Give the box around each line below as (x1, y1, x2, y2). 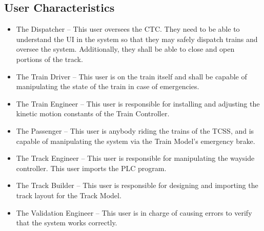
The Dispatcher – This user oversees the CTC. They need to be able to (16, 24, 240, 34)
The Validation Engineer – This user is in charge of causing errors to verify (16, 207, 252, 218)
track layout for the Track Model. (16, 190, 121, 200)
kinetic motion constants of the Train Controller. (16, 108, 170, 119)
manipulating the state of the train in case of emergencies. (16, 81, 199, 92)
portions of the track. (16, 53, 83, 64)
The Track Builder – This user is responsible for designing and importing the (16, 180, 258, 191)
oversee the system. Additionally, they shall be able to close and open (16, 44, 235, 54)
